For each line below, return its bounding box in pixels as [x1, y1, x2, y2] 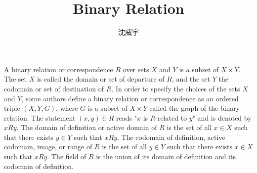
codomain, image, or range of [4, 141, 92, 152]
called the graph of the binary [149, 103, 240, 113]
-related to [155, 112, 187, 123]
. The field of [47, 151, 86, 162]
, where [56, 103, 78, 113]
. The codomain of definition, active [117, 131, 225, 142]
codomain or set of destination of [4, 83, 104, 93]
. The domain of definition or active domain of [16, 122, 157, 132]
